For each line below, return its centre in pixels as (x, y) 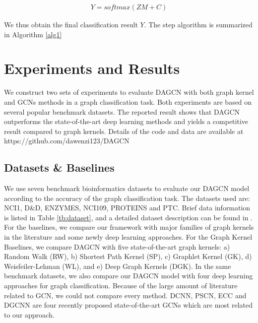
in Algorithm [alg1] (33, 34)
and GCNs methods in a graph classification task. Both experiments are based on (128, 101)
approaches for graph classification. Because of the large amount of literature (121, 286)
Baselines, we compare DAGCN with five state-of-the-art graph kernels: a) (117, 246)
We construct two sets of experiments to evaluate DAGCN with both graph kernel (129, 92)
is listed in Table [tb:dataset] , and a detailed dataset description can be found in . (129, 217)
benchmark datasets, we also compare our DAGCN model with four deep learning (129, 276)
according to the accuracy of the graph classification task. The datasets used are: (127, 198)
